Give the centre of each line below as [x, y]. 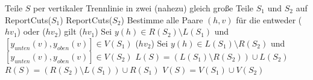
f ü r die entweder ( [269, 19]
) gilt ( [70, 31]
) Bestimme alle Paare [162, 19]
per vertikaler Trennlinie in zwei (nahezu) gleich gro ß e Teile [144, 8]
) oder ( [31, 31]
